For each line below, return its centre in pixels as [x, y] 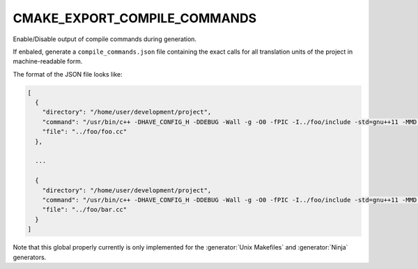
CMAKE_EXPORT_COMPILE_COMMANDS [135, 18]
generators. [30, 257]
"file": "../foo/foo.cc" [85, 132]
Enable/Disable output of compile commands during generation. [105, 39]
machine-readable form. [48, 61]
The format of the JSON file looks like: [68, 74]
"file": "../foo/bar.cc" [85, 210]
